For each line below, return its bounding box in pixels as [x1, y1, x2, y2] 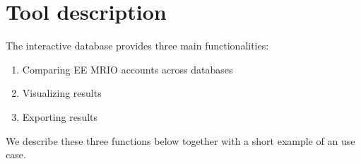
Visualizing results [22, 86, 102, 100]
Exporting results [22, 109, 98, 124]
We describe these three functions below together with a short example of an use [6, 133, 355, 148]
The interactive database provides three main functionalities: [6, 38, 269, 53]
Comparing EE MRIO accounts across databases [22, 61, 233, 76]
